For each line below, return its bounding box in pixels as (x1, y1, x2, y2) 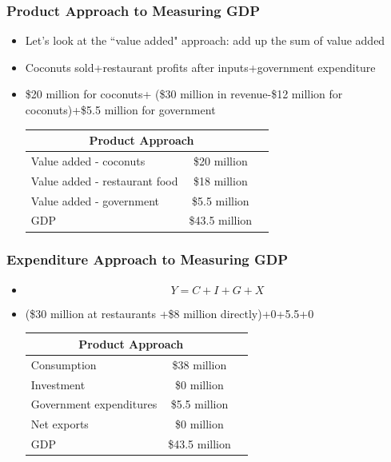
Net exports (30, 416, 89, 432)
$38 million (172, 356, 227, 372)
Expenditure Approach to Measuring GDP (6, 249, 289, 269)
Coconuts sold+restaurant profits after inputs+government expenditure (25, 58, 376, 75)
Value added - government (30, 192, 160, 209)
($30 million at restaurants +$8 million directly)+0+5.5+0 (25, 305, 314, 321)
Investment (30, 376, 86, 392)
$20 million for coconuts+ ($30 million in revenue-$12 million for (25, 86, 343, 102)
